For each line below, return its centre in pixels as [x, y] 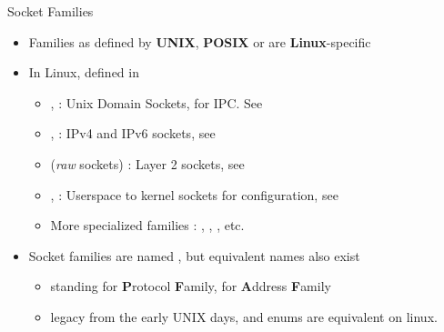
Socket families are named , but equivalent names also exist [194, 255]
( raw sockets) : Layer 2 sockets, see [147, 163]
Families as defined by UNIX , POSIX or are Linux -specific [200, 41]
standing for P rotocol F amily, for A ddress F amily [191, 286]
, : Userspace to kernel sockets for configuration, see [194, 194]
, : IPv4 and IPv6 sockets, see [133, 133]
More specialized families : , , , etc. [147, 225]
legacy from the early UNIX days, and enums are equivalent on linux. [244, 316]
